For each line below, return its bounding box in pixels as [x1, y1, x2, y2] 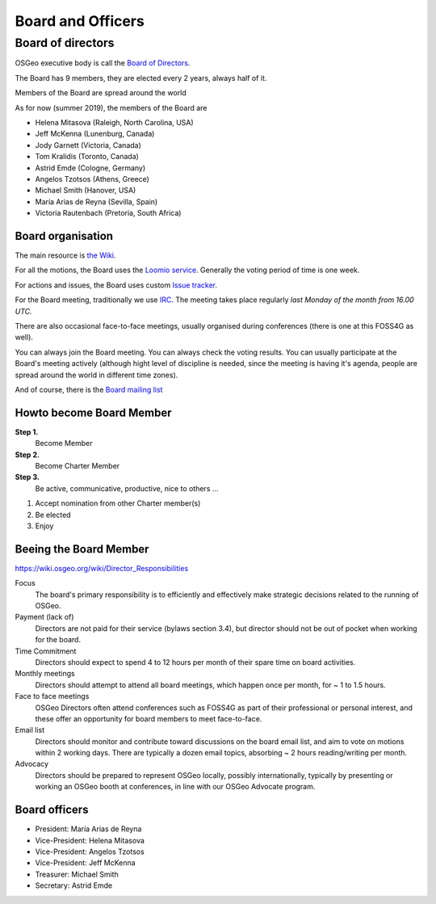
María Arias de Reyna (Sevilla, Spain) [35, 196, 158, 206]
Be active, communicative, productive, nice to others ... [35, 483, 219, 493]
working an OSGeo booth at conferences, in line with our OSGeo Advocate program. [35, 782, 316, 792]
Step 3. [15, 473, 40, 482]
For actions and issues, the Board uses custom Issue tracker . [15, 280, 218, 290]
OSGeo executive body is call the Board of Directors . [15, 58, 191, 68]
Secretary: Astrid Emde [35, 881, 113, 890]
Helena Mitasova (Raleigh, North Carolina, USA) [35, 117, 194, 127]
